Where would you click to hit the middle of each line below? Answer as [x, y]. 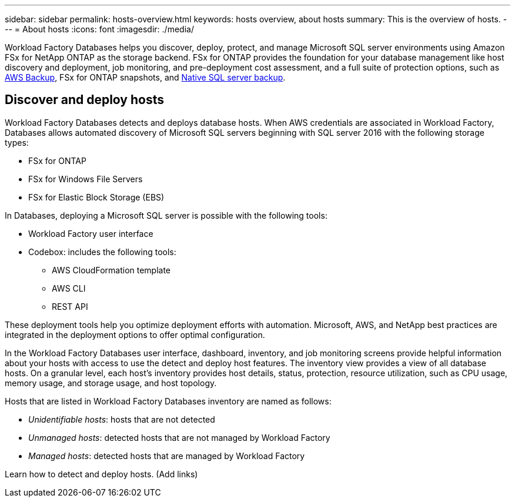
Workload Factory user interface [91, 233]
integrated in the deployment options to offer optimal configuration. [135, 334]
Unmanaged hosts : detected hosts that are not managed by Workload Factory [179, 437]
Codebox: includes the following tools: [102, 252]
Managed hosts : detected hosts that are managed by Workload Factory [167, 456]
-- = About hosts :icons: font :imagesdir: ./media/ [99, 29]
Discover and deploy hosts [85, 100]
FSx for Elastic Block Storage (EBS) [96, 197]
